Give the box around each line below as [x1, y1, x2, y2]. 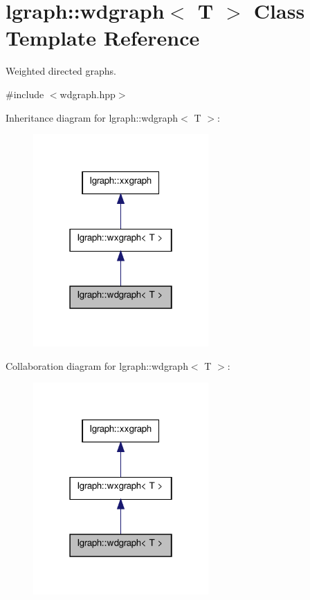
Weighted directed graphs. [6, 64, 117, 78]
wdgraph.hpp [60, 86, 116, 101]
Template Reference [6, 24, 200, 52]
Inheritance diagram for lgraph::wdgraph [6, 110, 179, 124]
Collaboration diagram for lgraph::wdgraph [6, 358, 188, 373]
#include [6, 86, 44, 101]
